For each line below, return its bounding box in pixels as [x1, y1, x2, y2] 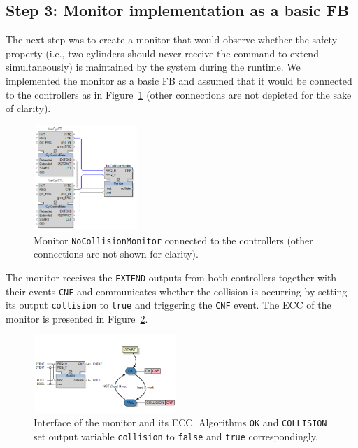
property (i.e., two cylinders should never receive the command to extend [6, 45, 319, 60]
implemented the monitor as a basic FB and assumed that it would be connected [6, 73, 352, 87]
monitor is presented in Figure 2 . [6, 311, 148, 325]
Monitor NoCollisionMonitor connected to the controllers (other [34, 232, 313, 247]
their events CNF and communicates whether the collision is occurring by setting [6, 283, 348, 298]
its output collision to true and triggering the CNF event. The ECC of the [6, 297, 331, 312]
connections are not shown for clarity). [34, 246, 199, 261]
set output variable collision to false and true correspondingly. [34, 428, 318, 443]
